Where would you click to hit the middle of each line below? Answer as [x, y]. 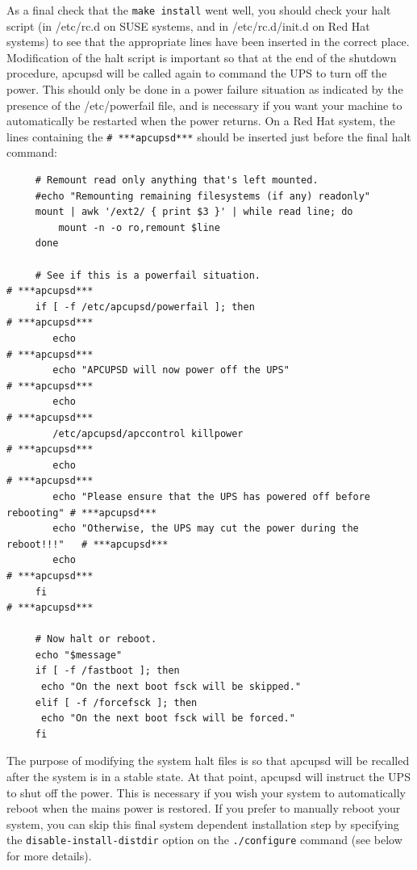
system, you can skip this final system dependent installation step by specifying [203, 824]
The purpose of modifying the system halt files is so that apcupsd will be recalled [208, 761]
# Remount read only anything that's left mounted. [177, 181]
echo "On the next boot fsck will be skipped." [171, 687]
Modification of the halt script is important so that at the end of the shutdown [202, 57]
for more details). [49, 856]
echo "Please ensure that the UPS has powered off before [212, 496]
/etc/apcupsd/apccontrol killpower [148, 433]
